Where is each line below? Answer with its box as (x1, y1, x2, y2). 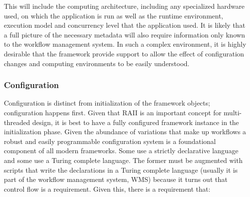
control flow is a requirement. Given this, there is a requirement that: (4, 183, 211, 194)
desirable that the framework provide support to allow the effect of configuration (4, 48, 244, 58)
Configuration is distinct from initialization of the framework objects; (4, 98, 210, 108)
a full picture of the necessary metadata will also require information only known (4, 29, 245, 39)
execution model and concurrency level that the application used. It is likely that (4, 20, 246, 30)
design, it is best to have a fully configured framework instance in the (32, 117, 239, 127)
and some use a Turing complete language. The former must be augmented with (4, 155, 243, 165)
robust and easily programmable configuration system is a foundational (4, 136, 216, 146)
